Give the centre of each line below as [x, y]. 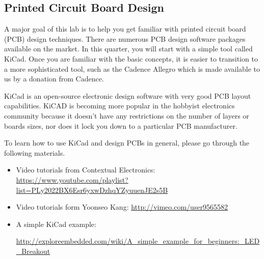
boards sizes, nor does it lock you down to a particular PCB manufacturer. [121, 125]
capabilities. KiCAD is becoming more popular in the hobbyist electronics [120, 106]
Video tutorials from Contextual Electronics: [86, 170]
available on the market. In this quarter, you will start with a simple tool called [128, 49]
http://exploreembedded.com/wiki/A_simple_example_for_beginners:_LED [138, 241]
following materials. [35, 152]
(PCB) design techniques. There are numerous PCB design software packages [125, 38]
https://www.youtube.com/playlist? [72, 179]
